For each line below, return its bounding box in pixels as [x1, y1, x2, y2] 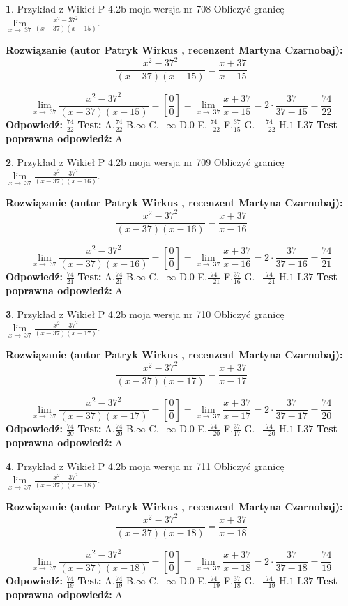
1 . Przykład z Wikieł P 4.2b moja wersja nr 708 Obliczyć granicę [6, 1, 285, 15]
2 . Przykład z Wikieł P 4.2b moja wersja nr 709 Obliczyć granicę [6, 154, 285, 169]
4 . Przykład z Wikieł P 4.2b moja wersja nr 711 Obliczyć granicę [6, 458, 285, 473]
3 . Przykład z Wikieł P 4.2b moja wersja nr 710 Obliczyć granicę [6, 306, 285, 321]
